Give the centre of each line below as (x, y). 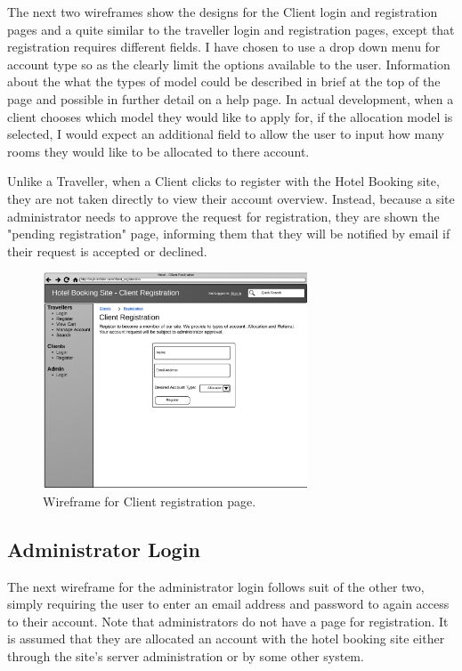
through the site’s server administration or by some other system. (186, 655)
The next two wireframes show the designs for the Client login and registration (223, 12)
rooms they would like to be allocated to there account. (158, 151)
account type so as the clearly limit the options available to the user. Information (229, 64)
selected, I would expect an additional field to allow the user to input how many (226, 134)
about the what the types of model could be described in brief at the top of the (224, 81)
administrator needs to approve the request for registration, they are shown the (223, 216)
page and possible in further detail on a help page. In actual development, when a (231, 98)
